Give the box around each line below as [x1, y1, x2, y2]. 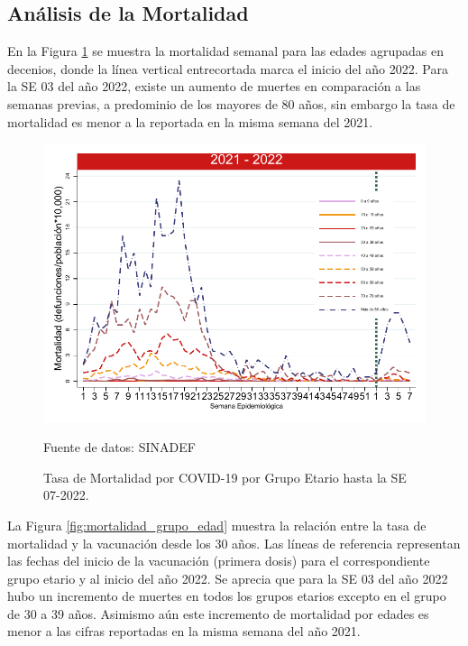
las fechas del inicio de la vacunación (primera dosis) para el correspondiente [7, 551, 430, 570]
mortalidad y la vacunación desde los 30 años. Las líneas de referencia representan [7, 533, 461, 552]
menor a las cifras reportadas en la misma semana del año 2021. [7, 622, 361, 641]
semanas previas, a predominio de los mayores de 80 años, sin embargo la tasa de [7, 94, 455, 113]
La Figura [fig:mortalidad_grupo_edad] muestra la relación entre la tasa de [7, 515, 427, 534]
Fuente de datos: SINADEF [43, 438, 196, 457]
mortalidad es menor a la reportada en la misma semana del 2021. [7, 112, 373, 131]
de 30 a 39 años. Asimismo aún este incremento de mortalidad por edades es [7, 604, 429, 623]
